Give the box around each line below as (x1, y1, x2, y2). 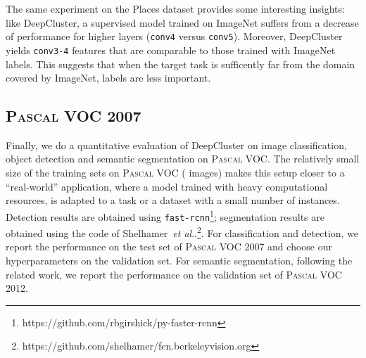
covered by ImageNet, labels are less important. (6, 70, 211, 85)
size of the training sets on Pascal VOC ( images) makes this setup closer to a (6, 165, 345, 180)
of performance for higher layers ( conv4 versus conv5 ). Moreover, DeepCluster (6, 29, 343, 44)
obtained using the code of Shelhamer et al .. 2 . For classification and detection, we (6, 224, 359, 240)
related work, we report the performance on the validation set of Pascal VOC (6, 267, 342, 281)
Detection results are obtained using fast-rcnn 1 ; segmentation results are (6, 207, 324, 224)
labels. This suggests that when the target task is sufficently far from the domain (6, 56, 355, 71)
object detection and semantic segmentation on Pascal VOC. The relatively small (6, 151, 360, 166)
